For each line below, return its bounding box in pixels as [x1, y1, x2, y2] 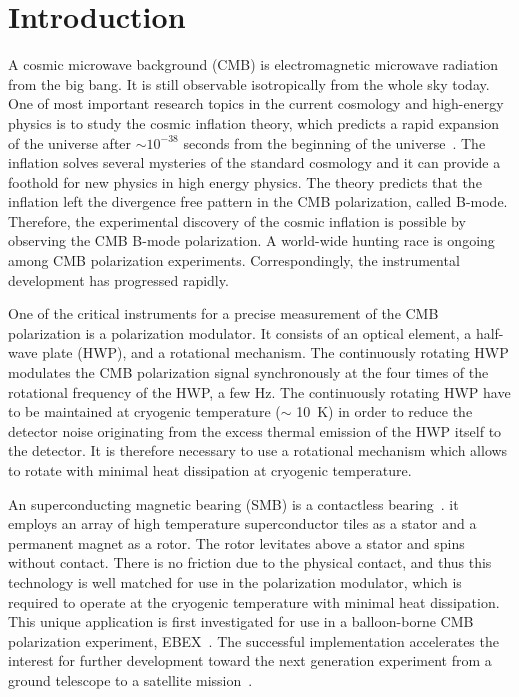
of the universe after [8, 132, 132, 153]
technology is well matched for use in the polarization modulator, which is [8, 571, 462, 592]
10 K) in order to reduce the [296, 401, 473, 422]
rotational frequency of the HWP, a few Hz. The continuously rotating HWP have [8, 381, 511, 402]
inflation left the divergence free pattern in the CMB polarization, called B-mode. [8, 191, 508, 212]
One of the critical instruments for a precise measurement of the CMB [8, 303, 439, 324]
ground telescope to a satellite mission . [8, 669, 253, 690]
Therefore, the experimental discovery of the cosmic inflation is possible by [8, 210, 466, 231]
